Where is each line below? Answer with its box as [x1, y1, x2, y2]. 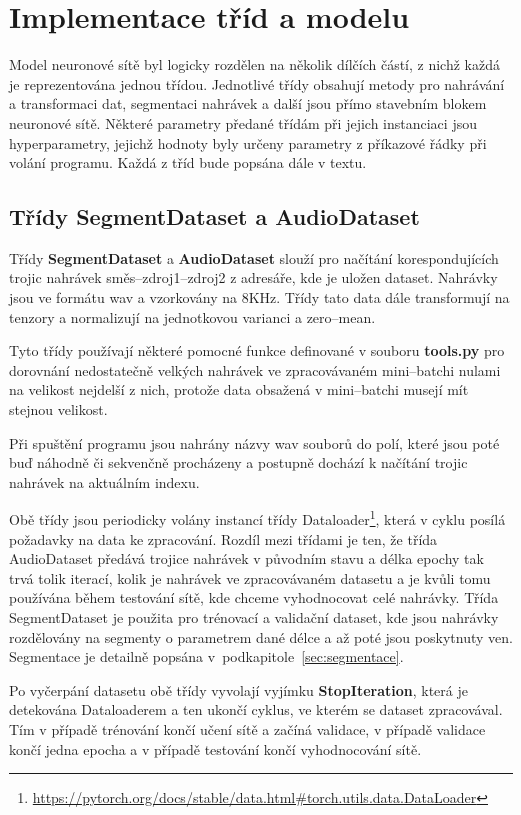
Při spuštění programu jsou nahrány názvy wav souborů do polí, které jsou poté [9, 432, 500, 453]
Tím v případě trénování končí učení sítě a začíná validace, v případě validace [9, 719, 486, 740]
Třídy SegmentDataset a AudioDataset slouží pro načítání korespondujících [9, 247, 499, 268]
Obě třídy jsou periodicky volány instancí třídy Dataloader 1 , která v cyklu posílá [9, 506, 506, 530]
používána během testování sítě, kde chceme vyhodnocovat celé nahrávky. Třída [9, 587, 499, 608]
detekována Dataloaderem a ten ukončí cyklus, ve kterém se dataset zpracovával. [9, 699, 503, 720]
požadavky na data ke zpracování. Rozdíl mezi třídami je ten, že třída [9, 528, 438, 549]
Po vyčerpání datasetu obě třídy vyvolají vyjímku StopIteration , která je [9, 679, 468, 700]
